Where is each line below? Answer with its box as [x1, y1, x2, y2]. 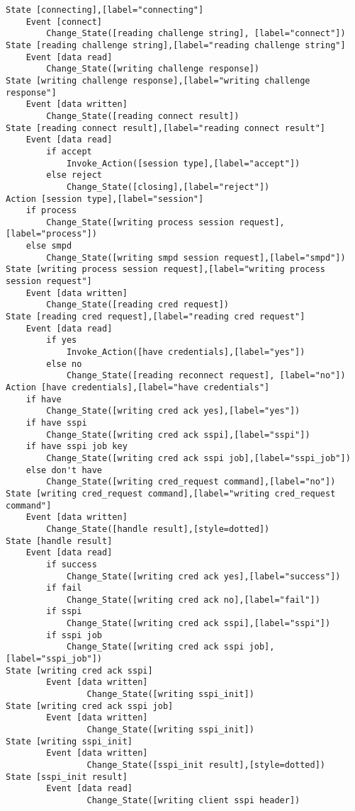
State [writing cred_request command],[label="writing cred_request [6, 488, 336, 499]
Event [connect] [26, 16, 103, 27]
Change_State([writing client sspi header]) [86, 795, 300, 805]
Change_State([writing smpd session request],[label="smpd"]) [46, 252, 346, 263]
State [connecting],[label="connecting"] [6, 5, 204, 15]
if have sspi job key [26, 441, 128, 452]
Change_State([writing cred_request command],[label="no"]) [46, 477, 336, 487]
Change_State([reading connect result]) [46, 110, 240, 121]
